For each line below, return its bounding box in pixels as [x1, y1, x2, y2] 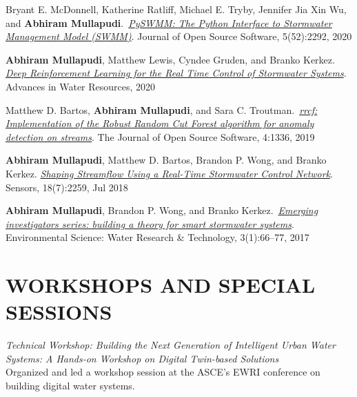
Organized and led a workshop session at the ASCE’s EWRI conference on [6, 365, 320, 379]
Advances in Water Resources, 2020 [6, 79, 156, 93]
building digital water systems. [6, 378, 135, 392]
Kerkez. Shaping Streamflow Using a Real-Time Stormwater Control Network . [6, 166, 333, 180]
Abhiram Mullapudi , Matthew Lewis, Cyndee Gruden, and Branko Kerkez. [6, 52, 335, 66]
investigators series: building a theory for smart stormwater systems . [6, 216, 294, 231]
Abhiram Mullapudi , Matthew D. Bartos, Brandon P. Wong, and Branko [6, 153, 327, 167]
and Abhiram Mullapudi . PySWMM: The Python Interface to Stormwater [6, 15, 332, 30]
